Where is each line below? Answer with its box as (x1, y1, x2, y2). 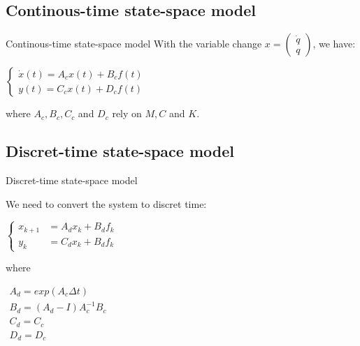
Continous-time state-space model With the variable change (6, 36, 262, 51)
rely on (112, 106, 142, 121)
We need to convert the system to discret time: (6, 196, 207, 211)
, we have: (312, 36, 356, 51)
